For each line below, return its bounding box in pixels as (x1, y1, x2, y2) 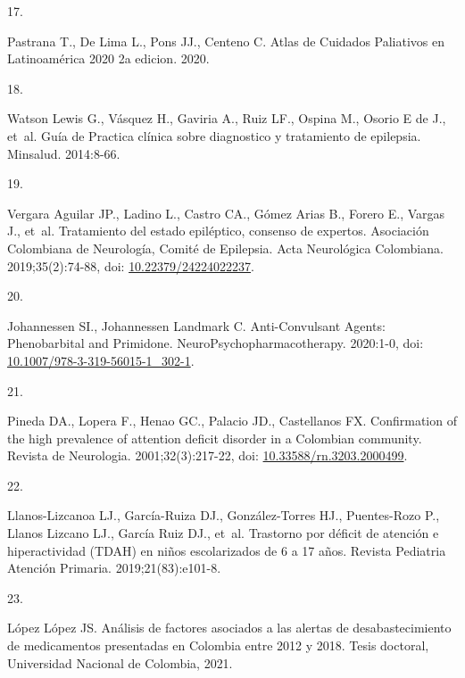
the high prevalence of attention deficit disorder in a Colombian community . (7, 428, 422, 447)
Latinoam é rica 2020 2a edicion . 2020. (7, 49, 210, 68)
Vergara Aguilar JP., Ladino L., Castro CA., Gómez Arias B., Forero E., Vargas (7, 203, 445, 222)
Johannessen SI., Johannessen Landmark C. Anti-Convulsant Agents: (7, 316, 386, 335)
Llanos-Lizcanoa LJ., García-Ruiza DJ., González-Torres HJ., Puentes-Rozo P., (7, 506, 440, 525)
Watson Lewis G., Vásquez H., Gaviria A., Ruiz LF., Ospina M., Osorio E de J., (7, 109, 446, 128)
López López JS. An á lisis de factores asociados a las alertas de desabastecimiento (7, 618, 452, 637)
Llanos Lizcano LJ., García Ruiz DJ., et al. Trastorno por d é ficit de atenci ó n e (7, 524, 439, 542)
